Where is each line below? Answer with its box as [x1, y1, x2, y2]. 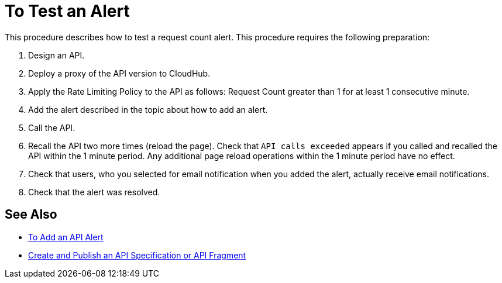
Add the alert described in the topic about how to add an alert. [28, 104, 268, 115]
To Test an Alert [5, 1, 130, 21]
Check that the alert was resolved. [28, 187, 160, 197]
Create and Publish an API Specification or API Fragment [28, 250, 246, 260]
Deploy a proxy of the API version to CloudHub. [28, 68, 211, 78]
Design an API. [28, 50, 85, 60]
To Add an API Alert [28, 232, 104, 242]
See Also [5, 207, 57, 222]
